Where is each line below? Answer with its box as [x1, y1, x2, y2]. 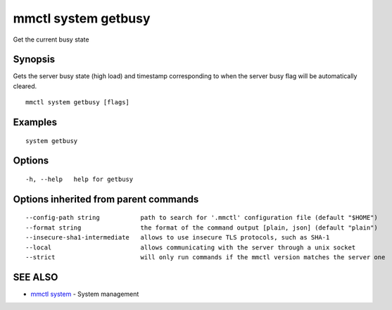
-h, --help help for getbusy [25, 175, 134, 183]
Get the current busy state [13, 35, 89, 44]
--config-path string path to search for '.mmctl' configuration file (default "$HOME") [25, 213, 378, 222]
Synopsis [13, 54, 56, 66]
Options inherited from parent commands [13, 193, 199, 205]
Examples [13, 116, 58, 128]
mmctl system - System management [30, 290, 139, 298]
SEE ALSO [13, 271, 58, 283]
